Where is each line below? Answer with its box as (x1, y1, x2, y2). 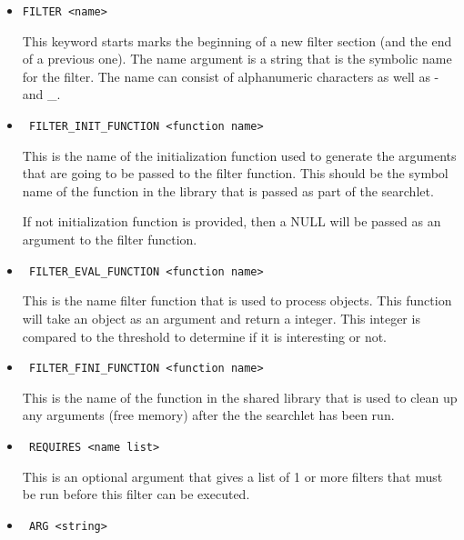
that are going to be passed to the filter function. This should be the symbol (22, 164, 449, 183)
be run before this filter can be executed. (22, 485, 250, 504)
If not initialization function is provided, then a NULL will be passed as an (22, 212, 441, 231)
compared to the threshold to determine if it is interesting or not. (22, 326, 387, 345)
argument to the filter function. (22, 230, 197, 249)
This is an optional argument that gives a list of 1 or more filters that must (22, 466, 443, 485)
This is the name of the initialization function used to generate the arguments (22, 145, 457, 165)
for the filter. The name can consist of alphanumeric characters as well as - (22, 66, 439, 85)
